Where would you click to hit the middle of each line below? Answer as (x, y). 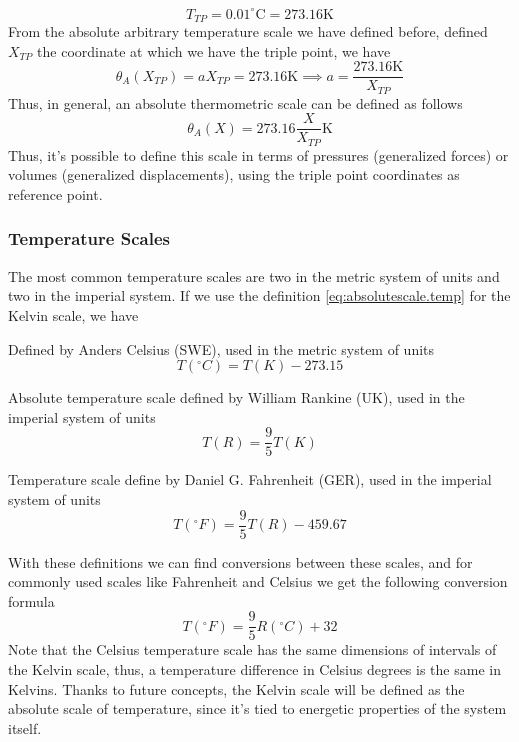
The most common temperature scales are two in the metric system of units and (254, 275)
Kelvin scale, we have (73, 314)
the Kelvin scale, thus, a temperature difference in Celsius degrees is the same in (254, 669)
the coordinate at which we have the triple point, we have (214, 50)
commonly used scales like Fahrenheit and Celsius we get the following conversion (258, 581)
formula (31, 600)
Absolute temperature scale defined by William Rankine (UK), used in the (236, 397)
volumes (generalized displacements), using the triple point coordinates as (234, 174)
